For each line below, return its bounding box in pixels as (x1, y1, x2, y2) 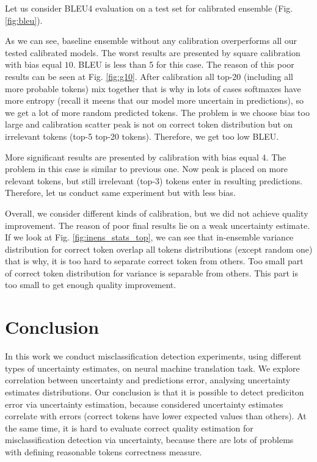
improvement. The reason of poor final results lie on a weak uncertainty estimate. (5, 218, 310, 231)
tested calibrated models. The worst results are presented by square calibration (5, 46, 301, 59)
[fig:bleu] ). (5, 13, 43, 26)
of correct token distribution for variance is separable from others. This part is (5, 266, 298, 279)
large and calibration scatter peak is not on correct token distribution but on (5, 118, 293, 131)
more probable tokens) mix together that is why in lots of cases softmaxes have (5, 82, 301, 95)
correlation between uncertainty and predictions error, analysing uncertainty (5, 374, 291, 386)
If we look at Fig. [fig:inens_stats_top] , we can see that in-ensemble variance (5, 231, 294, 244)
